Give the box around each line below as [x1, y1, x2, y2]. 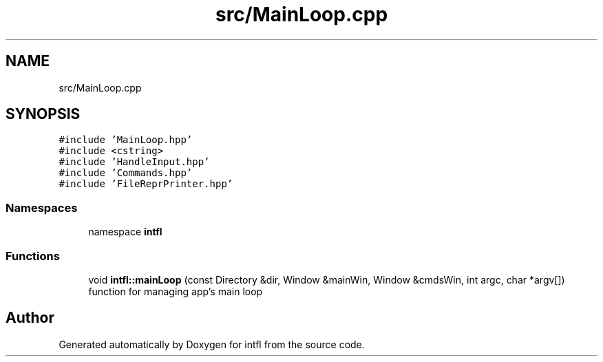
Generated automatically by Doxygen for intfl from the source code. [59, 338, 365, 350]
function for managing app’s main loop [88, 285, 263, 297]
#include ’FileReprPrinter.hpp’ [59, 178, 233, 190]
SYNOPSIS [6, 105, 81, 123]
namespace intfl [88, 226, 162, 238]
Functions [6, 248, 60, 263]
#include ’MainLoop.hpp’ [59, 134, 193, 146]
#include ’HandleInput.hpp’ [59, 156, 210, 168]
